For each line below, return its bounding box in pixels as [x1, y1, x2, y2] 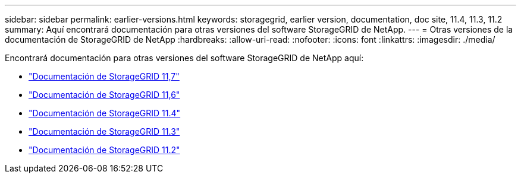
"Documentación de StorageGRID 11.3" [29, 126, 180, 136]
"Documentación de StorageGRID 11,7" [29, 71, 180, 81]
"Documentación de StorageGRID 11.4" [29, 108, 181, 118]
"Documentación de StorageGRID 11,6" [29, 90, 180, 100]
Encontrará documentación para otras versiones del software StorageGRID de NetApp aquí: [5, 53, 364, 63]
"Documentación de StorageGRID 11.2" [29, 145, 180, 155]
